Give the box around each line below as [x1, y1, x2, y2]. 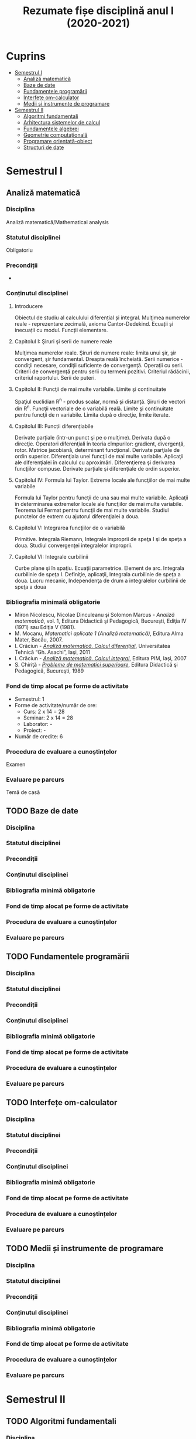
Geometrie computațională [23, 131, 88, 139]
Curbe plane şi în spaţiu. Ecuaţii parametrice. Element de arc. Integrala [14, 565, 184, 572]
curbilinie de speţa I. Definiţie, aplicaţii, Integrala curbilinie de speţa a [14, 571, 181, 578]
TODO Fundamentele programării [6, 952, 130, 962]
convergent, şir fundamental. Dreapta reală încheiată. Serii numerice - [14, 355, 183, 362]
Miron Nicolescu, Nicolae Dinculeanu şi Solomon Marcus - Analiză [14, 612, 175, 619]
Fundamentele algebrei [23, 125, 79, 132]
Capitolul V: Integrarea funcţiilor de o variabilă [14, 524, 125, 532]
